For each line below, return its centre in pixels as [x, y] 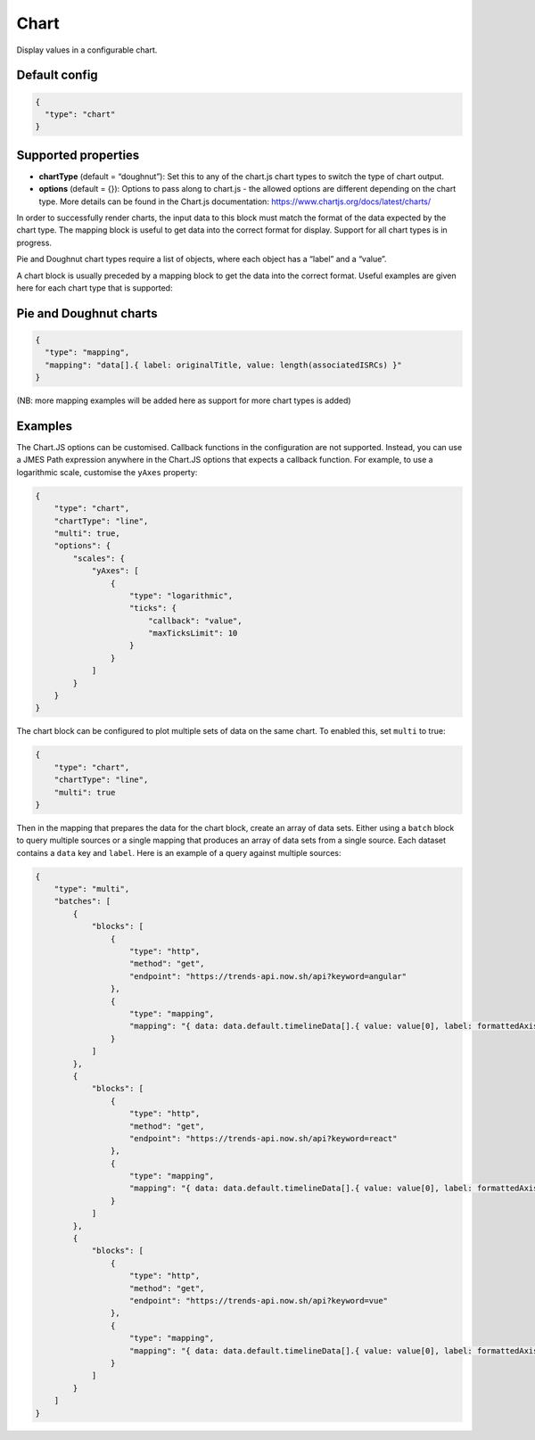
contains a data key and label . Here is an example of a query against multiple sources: [179, 852]
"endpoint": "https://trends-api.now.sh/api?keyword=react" [263, 1138]
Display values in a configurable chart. [87, 50]
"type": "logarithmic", [181, 596]
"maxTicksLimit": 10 [193, 634]
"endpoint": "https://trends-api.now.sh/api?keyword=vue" [259, 1300]
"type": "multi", [92, 889]
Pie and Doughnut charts [87, 313]
